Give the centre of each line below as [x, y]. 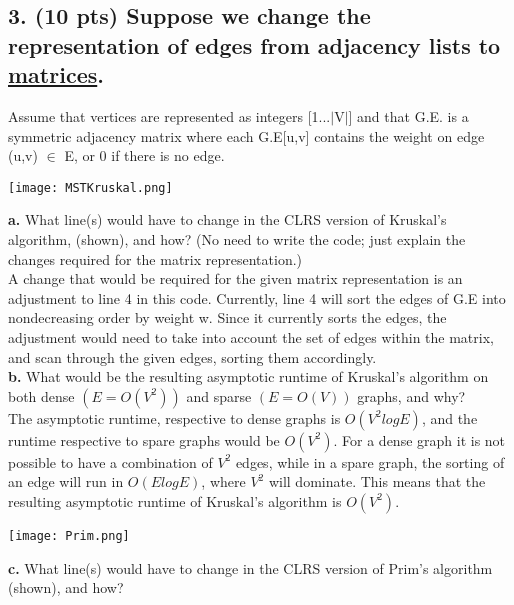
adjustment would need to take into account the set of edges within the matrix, [251, 336]
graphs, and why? [411, 395]
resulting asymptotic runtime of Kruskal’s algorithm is [175, 500]
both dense [41, 395]
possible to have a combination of [110, 461]
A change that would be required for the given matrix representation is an [235, 278]
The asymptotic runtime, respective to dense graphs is [174, 417]
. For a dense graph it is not [419, 439]
